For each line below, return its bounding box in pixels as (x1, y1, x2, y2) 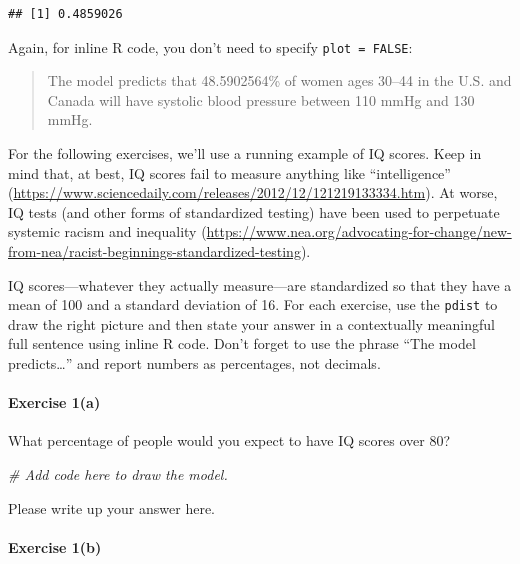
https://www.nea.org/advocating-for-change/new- (206, 221, 512, 242)
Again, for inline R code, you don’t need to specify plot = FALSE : (8, 36, 413, 57)
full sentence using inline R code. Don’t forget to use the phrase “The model (8, 333, 476, 354)
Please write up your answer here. (8, 497, 215, 518)
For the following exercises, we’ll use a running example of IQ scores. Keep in (8, 143, 482, 164)
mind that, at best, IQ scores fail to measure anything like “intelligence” (8, 162, 451, 183)
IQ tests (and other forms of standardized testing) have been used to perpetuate (8, 201, 500, 222)
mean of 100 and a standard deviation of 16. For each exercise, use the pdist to (8, 294, 498, 315)
